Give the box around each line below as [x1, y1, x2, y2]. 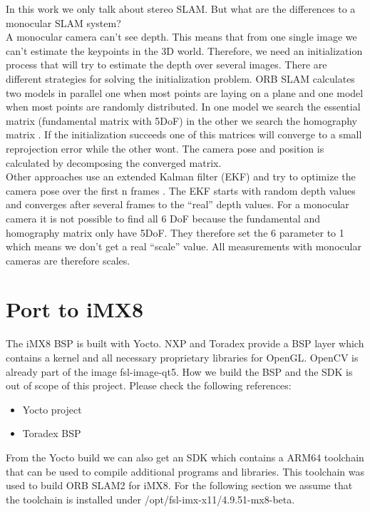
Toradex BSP [22, 426, 81, 441]
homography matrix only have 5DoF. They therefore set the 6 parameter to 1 [6, 225, 344, 240]
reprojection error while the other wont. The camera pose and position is [6, 140, 324, 155]
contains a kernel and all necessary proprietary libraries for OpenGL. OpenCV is [6, 350, 359, 364]
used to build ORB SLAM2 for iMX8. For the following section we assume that [6, 478, 353, 493]
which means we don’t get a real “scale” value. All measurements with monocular [6, 239, 361, 254]
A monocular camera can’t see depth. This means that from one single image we [6, 29, 357, 44]
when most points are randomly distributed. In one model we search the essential [6, 99, 361, 114]
